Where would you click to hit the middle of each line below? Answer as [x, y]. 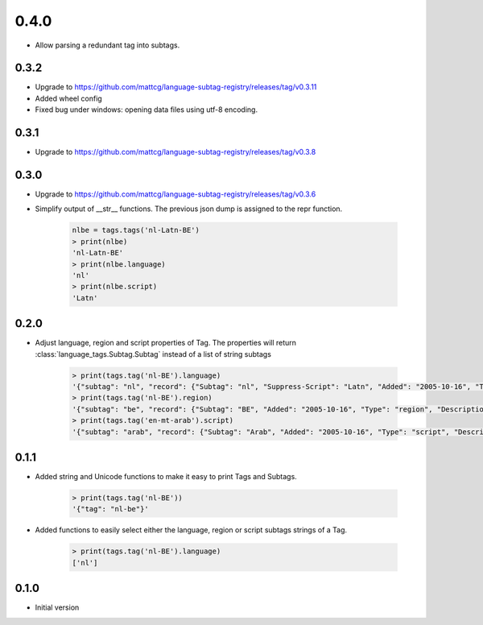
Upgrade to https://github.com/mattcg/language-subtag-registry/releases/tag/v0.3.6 [175, 194]
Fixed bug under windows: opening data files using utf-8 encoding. [146, 110]
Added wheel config [68, 98]
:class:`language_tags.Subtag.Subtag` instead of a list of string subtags [153, 354]
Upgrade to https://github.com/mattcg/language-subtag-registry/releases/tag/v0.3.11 [176, 87]
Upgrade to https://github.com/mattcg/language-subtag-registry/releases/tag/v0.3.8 [175, 152]
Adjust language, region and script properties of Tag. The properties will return [166, 343]
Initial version [57, 607]
